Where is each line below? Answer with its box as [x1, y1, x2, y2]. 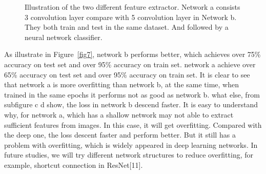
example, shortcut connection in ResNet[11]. [4, 159, 143, 170]
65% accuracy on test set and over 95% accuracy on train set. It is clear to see [4, 69, 250, 80]
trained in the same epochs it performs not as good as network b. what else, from [4, 89, 260, 100]
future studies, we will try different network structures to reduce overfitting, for [4, 149, 253, 160]
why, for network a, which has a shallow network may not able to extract [4, 109, 234, 120]
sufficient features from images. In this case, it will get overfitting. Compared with [4, 119, 262, 130]
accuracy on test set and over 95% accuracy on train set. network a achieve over [4, 59, 256, 69]
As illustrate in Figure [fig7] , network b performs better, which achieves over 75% [4, 49, 261, 60]
